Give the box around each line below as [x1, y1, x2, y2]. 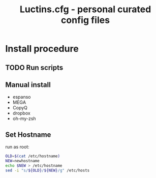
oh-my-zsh [12, 115, 37, 122]
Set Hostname [5, 130, 51, 139]
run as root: [5, 144, 29, 150]
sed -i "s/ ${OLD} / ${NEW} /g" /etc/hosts [5, 168, 90, 173]
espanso [12, 94, 31, 100]
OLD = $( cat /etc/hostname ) [5, 154, 60, 159]
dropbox [12, 110, 30, 116]
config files [60, 14, 110, 26]
